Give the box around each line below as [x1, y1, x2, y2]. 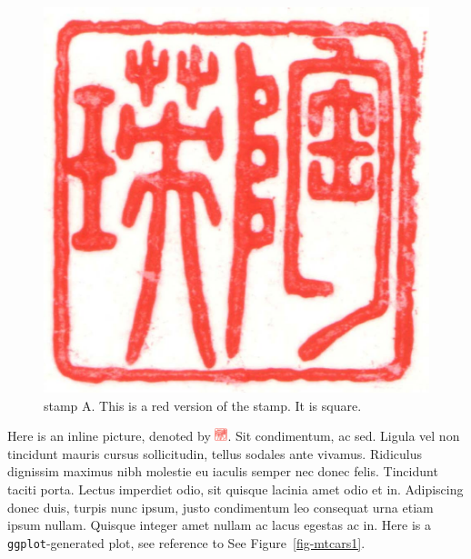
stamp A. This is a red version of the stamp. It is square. [44, 395, 362, 414]
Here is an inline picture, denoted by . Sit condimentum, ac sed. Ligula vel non [7, 426, 460, 445]
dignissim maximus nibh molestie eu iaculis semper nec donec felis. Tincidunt [7, 462, 438, 481]
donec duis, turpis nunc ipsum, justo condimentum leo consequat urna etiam [7, 497, 434, 516]
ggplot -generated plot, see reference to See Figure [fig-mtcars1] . [7, 533, 366, 552]
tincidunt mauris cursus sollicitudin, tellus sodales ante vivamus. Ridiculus [7, 444, 422, 463]
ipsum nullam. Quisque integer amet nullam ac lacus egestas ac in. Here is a [7, 515, 431, 534]
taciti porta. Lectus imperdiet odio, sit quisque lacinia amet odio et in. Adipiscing [7, 479, 464, 498]
